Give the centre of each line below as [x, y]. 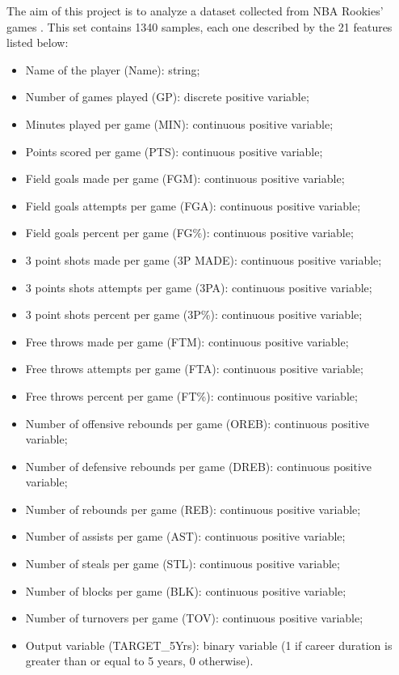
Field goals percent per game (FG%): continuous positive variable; [189, 233]
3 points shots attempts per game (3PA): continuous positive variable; [199, 287]
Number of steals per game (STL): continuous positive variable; [183, 564]
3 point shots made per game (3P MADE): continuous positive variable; [204, 259]
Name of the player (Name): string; [113, 69]
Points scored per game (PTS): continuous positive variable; [174, 151]
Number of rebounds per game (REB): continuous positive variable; [193, 509]
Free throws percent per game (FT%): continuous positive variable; [191, 395]
